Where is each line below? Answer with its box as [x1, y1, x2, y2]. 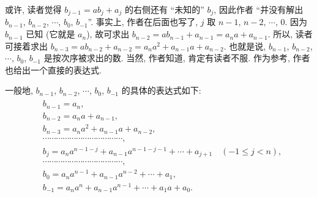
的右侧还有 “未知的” [124, 3, 204, 15]
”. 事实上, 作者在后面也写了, [88, 15, 198, 28]
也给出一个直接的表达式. [5, 63, 102, 76]
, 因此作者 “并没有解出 [214, 3, 304, 15]
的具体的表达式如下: [121, 84, 201, 97]
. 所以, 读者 [267, 28, 313, 40]
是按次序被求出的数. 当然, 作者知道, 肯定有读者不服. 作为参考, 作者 [43, 51, 310, 64]
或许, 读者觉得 [5, 3, 62, 15]
